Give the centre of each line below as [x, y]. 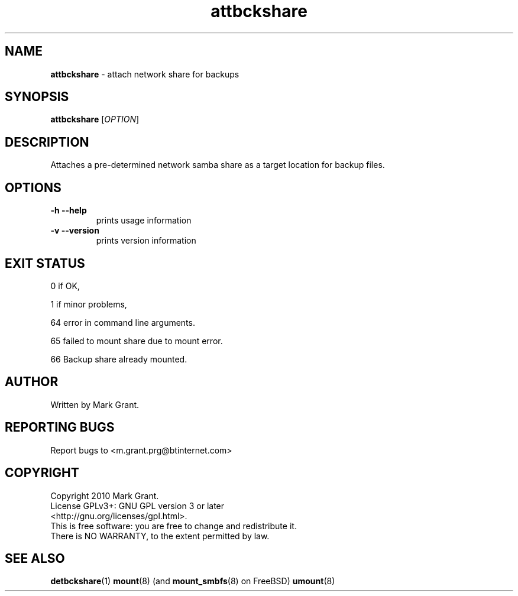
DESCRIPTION [47, 142]
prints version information [146, 241]
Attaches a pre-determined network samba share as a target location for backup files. [218, 165]
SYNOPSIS [37, 97]
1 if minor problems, [89, 304]
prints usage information [144, 221]
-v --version [75, 231]
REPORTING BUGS [60, 427]
